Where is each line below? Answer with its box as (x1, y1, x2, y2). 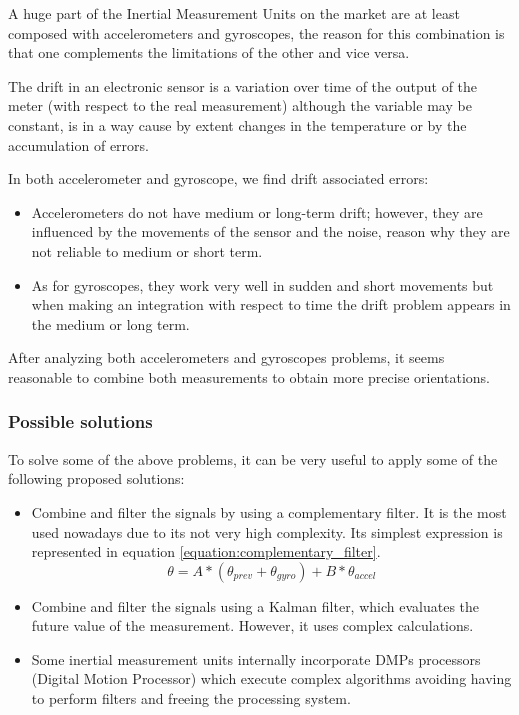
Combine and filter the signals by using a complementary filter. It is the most (31, 501, 507, 522)
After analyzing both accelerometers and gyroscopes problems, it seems (8, 347, 445, 368)
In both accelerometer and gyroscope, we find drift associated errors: (8, 168, 429, 189)
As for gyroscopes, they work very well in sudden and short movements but (31, 274, 494, 295)
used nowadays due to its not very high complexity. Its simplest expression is (31, 521, 503, 542)
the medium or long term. (31, 313, 190, 334)
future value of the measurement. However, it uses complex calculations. (31, 615, 474, 636)
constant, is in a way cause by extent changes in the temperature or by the (8, 114, 467, 135)
